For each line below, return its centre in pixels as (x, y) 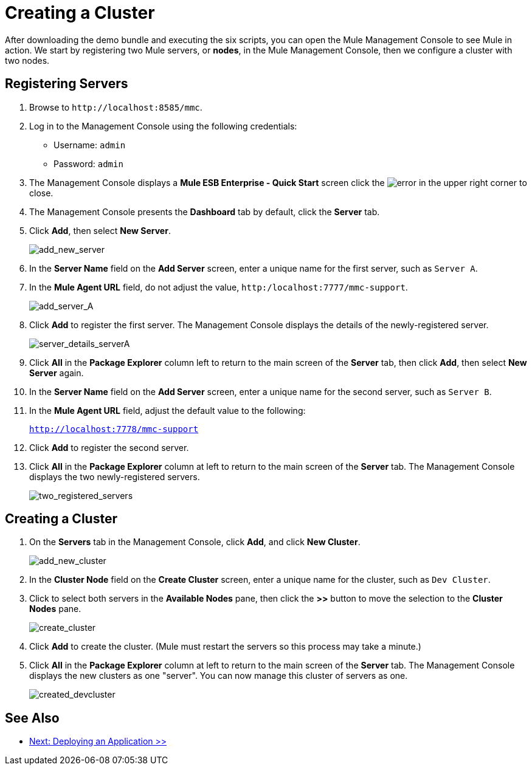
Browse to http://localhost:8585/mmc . (116, 107)
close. (41, 193)
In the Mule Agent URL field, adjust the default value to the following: (168, 410)
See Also (32, 718)
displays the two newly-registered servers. (115, 476)
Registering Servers (67, 84)
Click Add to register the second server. (109, 447)
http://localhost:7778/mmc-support (114, 429)
